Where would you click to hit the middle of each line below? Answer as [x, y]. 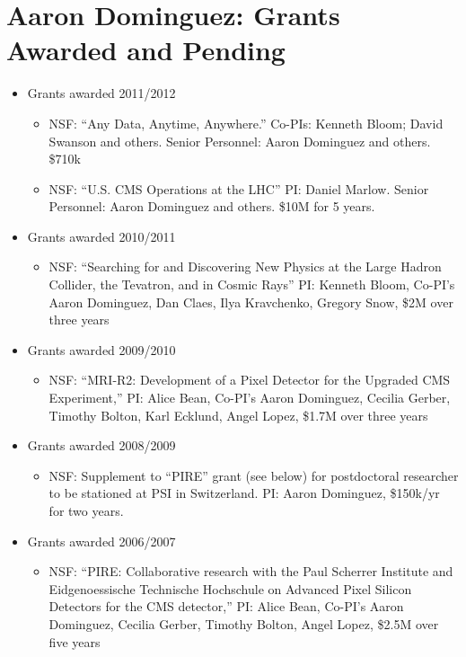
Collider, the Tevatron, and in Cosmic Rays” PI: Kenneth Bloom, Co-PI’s [252, 284]
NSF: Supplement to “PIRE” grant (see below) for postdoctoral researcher [254, 475]
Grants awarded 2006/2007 [101, 541]
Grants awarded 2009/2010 [101, 349]
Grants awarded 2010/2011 [101, 236]
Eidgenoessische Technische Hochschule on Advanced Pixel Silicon [230, 588]
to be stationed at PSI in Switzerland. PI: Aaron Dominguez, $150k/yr [244, 493]
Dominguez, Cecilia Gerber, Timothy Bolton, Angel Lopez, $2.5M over [244, 623]
